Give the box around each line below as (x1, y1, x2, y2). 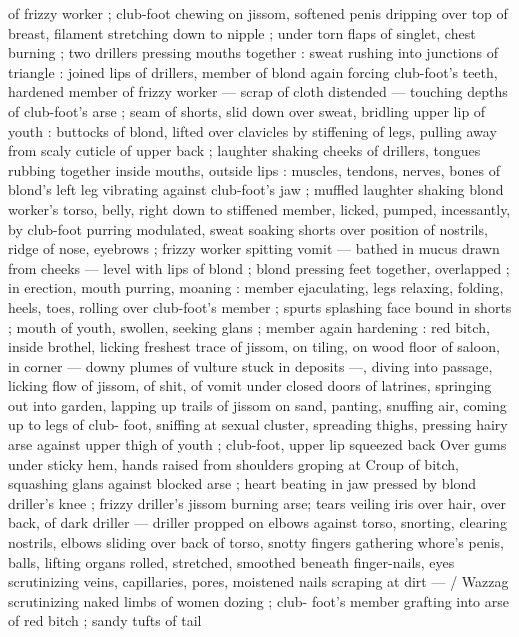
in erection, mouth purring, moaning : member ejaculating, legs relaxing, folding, (8, 277, 504, 298)
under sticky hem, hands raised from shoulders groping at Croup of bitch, (8, 453, 459, 474)
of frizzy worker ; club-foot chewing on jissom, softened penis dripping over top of (8, 3, 508, 23)
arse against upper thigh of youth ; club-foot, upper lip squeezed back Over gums (8, 434, 507, 455)
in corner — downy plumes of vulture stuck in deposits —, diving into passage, (8, 355, 493, 376)
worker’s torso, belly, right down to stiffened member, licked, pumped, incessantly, (8, 198, 511, 219)
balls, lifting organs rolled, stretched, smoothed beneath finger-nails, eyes (8, 551, 455, 572)
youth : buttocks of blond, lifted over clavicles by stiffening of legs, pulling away (8, 120, 497, 141)
